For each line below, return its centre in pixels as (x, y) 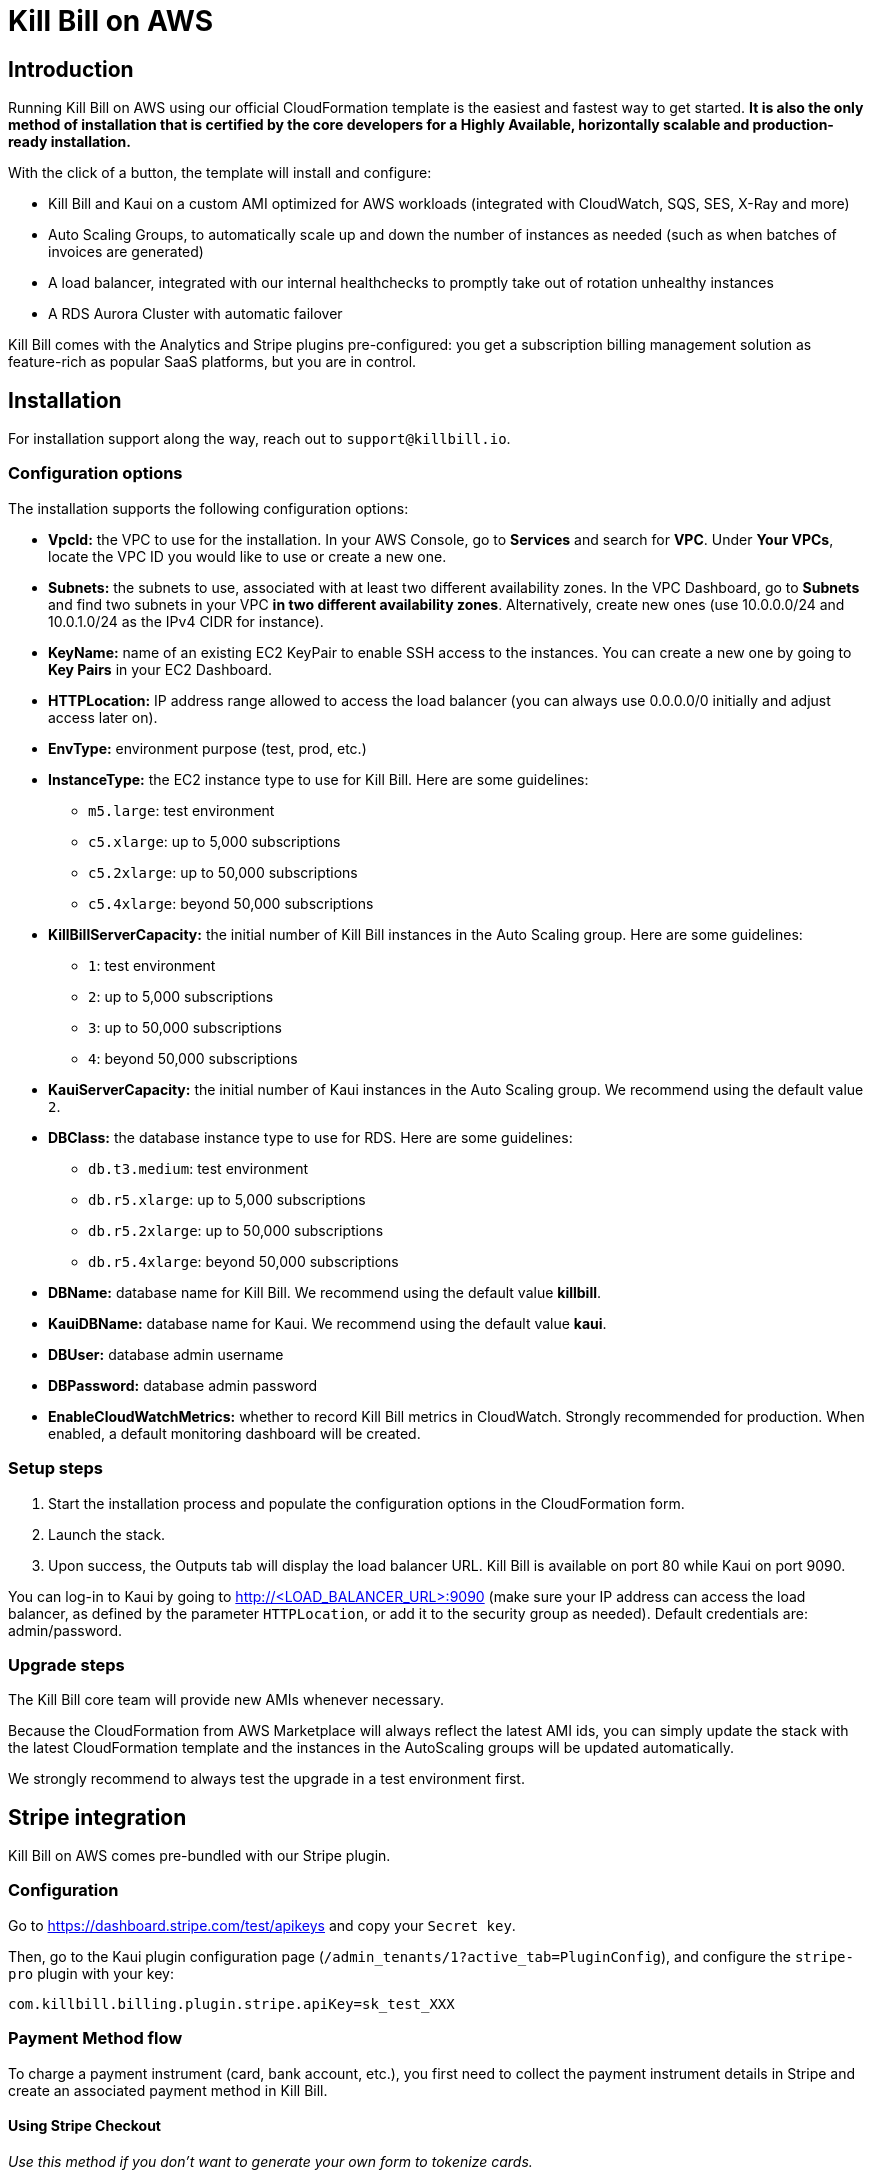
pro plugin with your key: (91, 1973)
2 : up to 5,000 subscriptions (181, 996)
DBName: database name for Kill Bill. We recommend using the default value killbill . (325, 1292)
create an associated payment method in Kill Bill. (168, 2090)
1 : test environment (152, 965)
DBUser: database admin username (166, 1354)
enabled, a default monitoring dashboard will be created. (234, 1433)
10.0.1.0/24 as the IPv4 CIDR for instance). (186, 621)
